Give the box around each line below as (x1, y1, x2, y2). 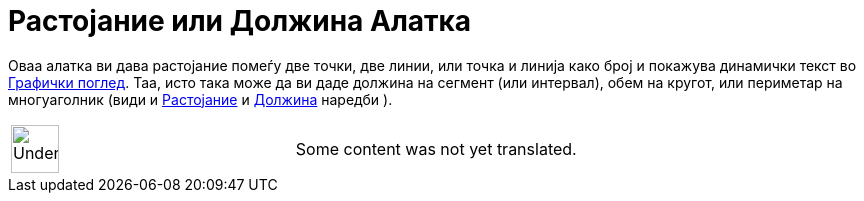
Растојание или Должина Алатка (8, 4, 472, 38)
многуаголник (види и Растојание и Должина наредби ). (8, 90, 393, 108)
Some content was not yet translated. (295, 138, 577, 159)
